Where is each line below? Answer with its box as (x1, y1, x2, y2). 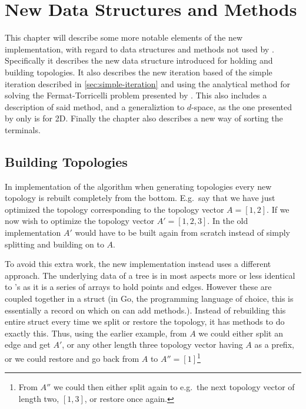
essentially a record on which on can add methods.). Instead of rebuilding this (5, 304, 286, 316)
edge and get (5, 338, 51, 351)
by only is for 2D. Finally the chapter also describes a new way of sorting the (5, 112, 283, 124)
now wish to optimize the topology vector (5, 215, 155, 227)
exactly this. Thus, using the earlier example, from (5, 326, 187, 339)
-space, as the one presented (191, 100, 292, 113)
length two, (18, 392, 59, 404)
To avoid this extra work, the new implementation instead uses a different (5, 258, 271, 270)
